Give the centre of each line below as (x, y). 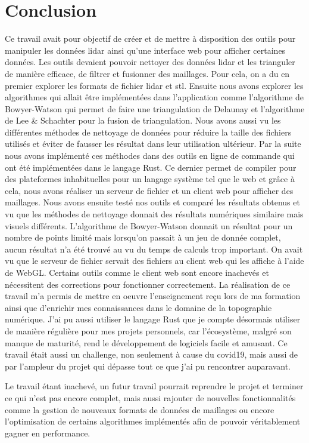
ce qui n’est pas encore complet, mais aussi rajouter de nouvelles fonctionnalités (150, 397)
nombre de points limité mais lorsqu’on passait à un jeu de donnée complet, (143, 237)
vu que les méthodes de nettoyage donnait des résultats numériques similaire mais (154, 214)
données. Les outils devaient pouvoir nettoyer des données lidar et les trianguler (150, 62)
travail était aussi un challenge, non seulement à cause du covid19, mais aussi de (152, 354)
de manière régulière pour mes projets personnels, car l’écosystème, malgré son (148, 330)
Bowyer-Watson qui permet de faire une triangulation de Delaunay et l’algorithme (155, 108)
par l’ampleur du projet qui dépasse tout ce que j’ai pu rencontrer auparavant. (148, 366)
